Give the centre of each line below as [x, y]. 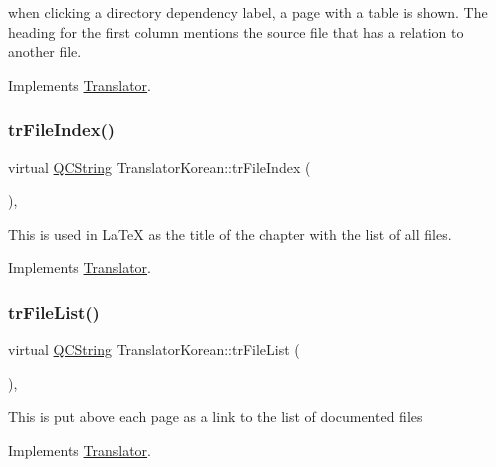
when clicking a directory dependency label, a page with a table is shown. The [248, 12]
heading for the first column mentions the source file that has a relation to [236, 31]
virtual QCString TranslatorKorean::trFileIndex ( [159, 166]
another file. [45, 51]
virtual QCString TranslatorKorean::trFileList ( [154, 349]
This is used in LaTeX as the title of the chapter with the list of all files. [230, 233]
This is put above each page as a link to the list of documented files [215, 416]
